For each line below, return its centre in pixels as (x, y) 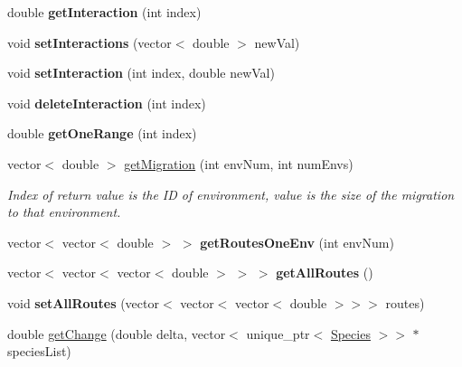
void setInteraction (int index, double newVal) (141, 73)
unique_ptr (278, 333)
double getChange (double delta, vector (117, 333)
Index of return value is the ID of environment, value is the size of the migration (231, 194)
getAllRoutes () (325, 273)
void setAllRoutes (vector (83, 302)
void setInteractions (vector (90, 42)
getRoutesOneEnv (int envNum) (297, 242)
